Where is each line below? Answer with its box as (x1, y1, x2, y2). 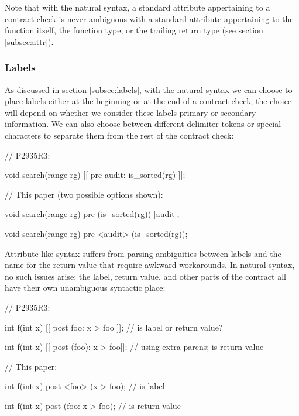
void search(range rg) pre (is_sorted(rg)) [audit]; (5, 208, 180, 220)
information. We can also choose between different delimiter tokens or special (5, 118, 281, 130)
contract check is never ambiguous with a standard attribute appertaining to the (5, 12, 294, 25)
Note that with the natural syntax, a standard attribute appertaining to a (5, 1, 270, 13)
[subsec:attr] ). (5, 35, 54, 47)
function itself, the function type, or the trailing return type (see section (5, 24, 263, 36)
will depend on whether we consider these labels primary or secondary (5, 106, 256, 118)
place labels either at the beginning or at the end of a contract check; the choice (5, 95, 292, 107)
